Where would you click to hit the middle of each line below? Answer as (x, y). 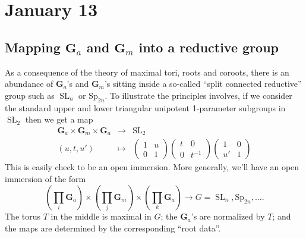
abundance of (29, 84)
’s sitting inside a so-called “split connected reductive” (203, 84)
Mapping (33, 47)
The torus (23, 216)
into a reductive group (209, 47)
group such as (30, 95)
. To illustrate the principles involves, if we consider (198, 95)
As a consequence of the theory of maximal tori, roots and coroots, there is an (147, 72)
